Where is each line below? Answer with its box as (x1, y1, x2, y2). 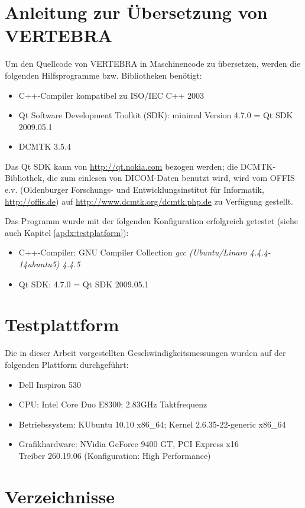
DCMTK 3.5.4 (18, 140, 71, 153)
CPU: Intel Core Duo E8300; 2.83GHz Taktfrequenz (18, 398, 207, 410)
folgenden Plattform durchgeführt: (5, 358, 129, 370)
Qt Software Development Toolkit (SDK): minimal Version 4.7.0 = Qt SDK (18, 109, 293, 121)
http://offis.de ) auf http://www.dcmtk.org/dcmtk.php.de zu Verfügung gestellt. (5, 195, 293, 207)
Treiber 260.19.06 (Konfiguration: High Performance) (18, 449, 211, 461)
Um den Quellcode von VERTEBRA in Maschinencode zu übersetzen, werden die (5, 57, 301, 70)
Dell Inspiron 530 (18, 378, 82, 390)
